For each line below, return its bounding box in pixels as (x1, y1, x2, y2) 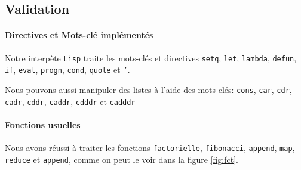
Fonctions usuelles (5, 118, 81, 131)
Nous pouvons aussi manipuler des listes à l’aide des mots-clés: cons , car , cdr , (5, 83, 292, 95)
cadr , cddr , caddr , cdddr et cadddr (5, 95, 136, 107)
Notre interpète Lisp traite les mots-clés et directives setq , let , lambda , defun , (5, 51, 297, 64)
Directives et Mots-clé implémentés (5, 29, 153, 41)
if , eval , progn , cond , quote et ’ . (5, 63, 130, 76)
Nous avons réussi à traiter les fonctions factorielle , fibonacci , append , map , (5, 141, 295, 153)
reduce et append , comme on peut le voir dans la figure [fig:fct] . (5, 153, 238, 165)
